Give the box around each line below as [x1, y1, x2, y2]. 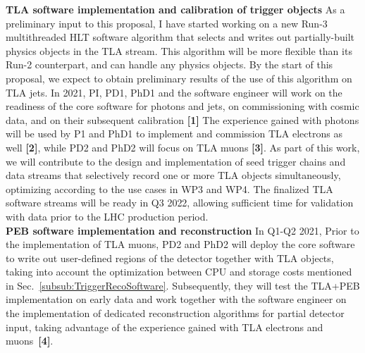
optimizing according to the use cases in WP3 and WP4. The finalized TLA [6, 181, 333, 196]
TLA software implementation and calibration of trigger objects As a [6, 2, 345, 16]
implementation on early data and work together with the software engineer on [6, 292, 347, 306]
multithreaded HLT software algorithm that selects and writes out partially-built [6, 30, 354, 44]
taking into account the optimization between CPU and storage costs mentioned [6, 264, 352, 279]
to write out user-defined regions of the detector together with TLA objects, [6, 250, 334, 265]
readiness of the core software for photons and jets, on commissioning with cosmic [6, 99, 359, 113]
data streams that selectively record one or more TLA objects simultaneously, [6, 168, 341, 182]
